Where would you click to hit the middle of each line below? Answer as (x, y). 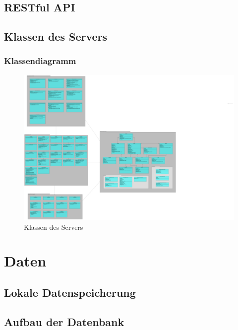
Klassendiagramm (40, 61)
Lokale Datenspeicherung (70, 293)
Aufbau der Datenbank (64, 321)
